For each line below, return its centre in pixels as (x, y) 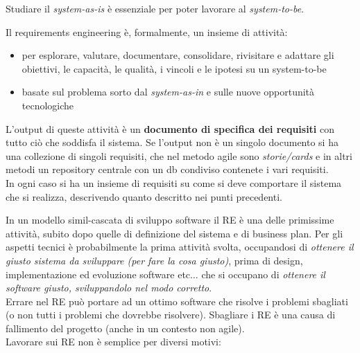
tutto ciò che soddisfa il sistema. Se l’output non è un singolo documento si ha (172, 142)
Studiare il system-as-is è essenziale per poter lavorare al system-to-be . (155, 8)
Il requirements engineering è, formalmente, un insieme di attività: (147, 31)
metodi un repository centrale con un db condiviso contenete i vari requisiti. (167, 169)
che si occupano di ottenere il (263, 274)
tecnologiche (48, 105)
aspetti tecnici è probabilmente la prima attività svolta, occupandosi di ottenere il (180, 247)
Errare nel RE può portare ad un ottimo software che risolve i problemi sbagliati (177, 301)
